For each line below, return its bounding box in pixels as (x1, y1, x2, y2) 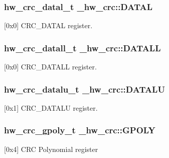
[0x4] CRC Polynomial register (4, 143, 98, 154)
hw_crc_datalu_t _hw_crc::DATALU (4, 83, 165, 95)
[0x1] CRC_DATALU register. (4, 102, 98, 113)
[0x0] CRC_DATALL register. (4, 61, 97, 72)
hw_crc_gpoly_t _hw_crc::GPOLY (4, 124, 155, 136)
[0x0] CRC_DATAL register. (4, 20, 93, 31)
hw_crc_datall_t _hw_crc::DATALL (4, 41, 161, 54)
